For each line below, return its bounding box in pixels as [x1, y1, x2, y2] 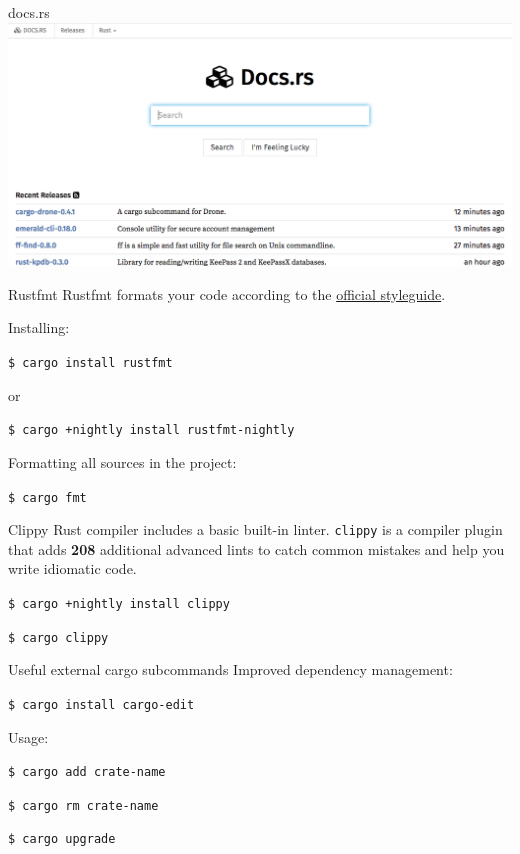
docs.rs [8, 2, 50, 22]
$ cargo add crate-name [8, 765, 166, 780]
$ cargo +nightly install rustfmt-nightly [8, 423, 295, 438]
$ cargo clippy [8, 630, 109, 645]
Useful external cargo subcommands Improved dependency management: [8, 659, 453, 680]
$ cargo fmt [8, 490, 87, 505]
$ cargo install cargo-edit [8, 697, 195, 712]
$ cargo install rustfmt [8, 356, 173, 370]
